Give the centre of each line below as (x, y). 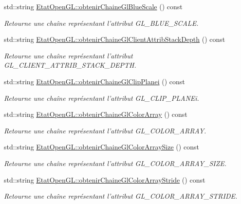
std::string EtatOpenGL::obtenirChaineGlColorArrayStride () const (105, 179)
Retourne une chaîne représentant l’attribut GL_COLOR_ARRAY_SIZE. (115, 163)
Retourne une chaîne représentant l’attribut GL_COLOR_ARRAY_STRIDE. (121, 196)
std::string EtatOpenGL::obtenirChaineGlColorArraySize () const (102, 147)
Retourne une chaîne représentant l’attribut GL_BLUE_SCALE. (101, 23)
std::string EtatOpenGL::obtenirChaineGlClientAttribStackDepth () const (115, 39)
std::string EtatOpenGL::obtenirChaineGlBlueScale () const (93, 6)
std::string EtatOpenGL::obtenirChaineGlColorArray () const (96, 114)
